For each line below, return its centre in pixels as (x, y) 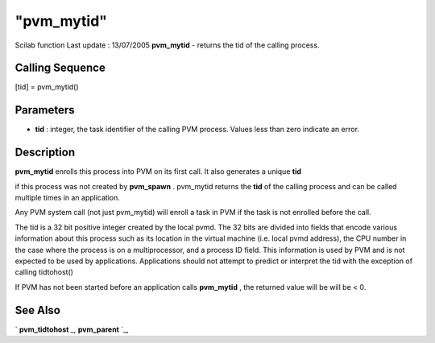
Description (45, 153)
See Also (37, 310)
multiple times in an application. (68, 198)
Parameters (45, 110)
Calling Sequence (60, 68)
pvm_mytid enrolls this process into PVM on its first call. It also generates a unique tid (158, 171)
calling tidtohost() (44, 272)
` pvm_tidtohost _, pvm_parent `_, (72, 329)
